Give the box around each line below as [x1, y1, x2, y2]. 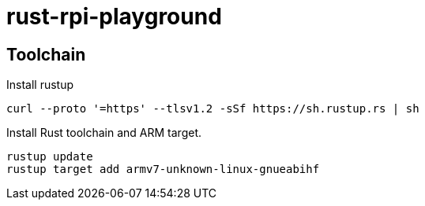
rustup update [6, 150, 93, 164]
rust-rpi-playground [6, 3, 222, 30]
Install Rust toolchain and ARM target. [6, 126, 202, 140]
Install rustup [6, 78, 74, 92]
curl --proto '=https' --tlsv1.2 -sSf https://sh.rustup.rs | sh [6, 102, 419, 116]
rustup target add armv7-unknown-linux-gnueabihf [6, 163, 320, 176]
